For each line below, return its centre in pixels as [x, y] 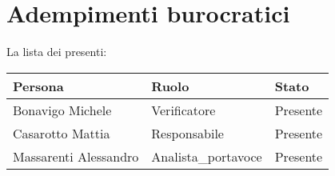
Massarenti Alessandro [76, 156]
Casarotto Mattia [62, 133]
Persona [38, 86]
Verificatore [183, 110]
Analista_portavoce [207, 156]
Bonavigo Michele [62, 110]
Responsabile [187, 133]
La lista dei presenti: [57, 52]
